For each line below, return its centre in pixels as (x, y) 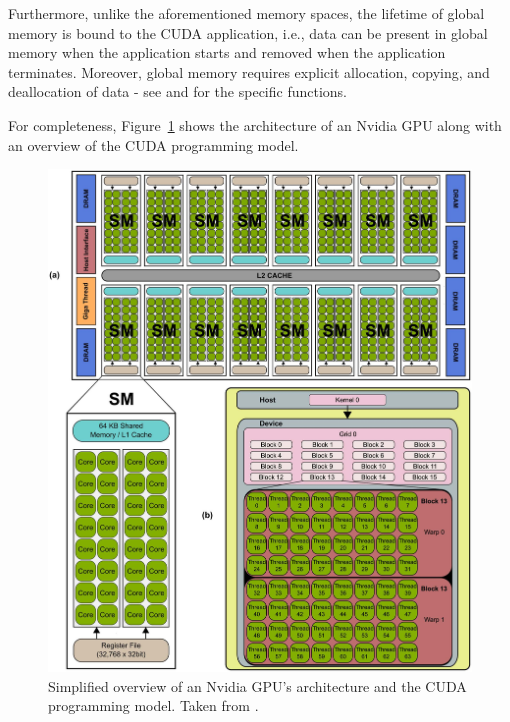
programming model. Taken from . (153, 705)
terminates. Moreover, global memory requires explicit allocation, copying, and (249, 71)
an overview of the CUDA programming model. (153, 144)
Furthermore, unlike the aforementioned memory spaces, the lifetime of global (246, 13)
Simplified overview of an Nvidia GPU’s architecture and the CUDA (257, 685)
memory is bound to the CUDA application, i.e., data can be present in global (248, 32)
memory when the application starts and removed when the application (227, 52)
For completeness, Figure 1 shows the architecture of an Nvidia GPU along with (255, 124)
